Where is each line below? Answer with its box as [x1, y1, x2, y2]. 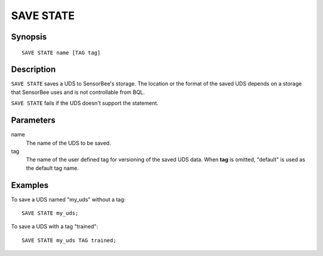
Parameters [11, 115, 56, 126]
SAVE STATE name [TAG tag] [22, 49, 101, 56]
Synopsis [11, 32, 47, 42]
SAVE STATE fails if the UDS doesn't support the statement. [11, 99, 159, 107]
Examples [11, 180, 49, 190]
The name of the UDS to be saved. [26, 139, 111, 147]
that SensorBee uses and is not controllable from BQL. [11, 89, 145, 96]
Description [11, 65, 56, 75]
